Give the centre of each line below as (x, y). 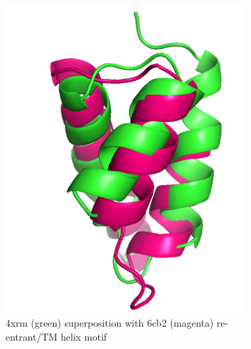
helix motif (84, 336)
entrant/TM (32, 336)
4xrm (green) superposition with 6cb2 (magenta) (110, 323)
